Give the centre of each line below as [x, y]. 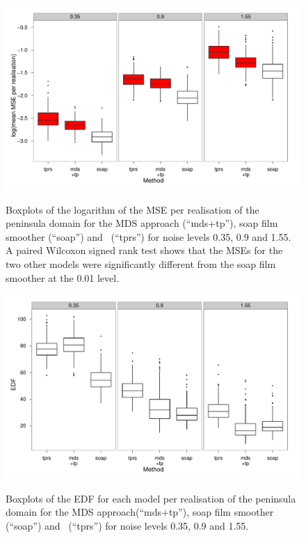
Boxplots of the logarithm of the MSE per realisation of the [132, 209]
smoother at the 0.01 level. [63, 277]
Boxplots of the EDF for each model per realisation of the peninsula [151, 498]
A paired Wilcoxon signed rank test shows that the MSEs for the [144, 250]
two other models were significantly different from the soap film [141, 263]
